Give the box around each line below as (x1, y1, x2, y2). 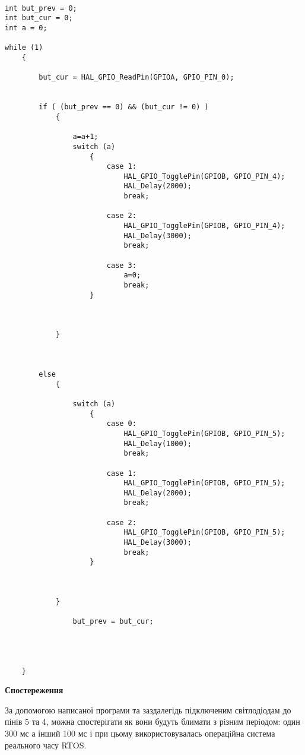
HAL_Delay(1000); (123, 439, 192, 448)
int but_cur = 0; (5, 14, 73, 23)
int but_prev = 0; (5, 4, 77, 12)
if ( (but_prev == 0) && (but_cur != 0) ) (39, 103, 209, 112)
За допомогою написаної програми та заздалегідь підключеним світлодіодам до (5, 703, 291, 716)
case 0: (106, 419, 136, 428)
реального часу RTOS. (5, 738, 87, 751)
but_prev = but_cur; (72, 617, 154, 626)
